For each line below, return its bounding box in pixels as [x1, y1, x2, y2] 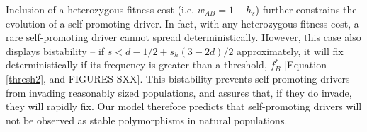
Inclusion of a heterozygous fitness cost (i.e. [6, 2, 195, 16]
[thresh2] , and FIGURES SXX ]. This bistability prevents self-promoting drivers [6, 71, 350, 85]
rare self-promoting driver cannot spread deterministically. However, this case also [6, 30, 361, 44]
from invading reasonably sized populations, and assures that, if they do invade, [6, 85, 352, 100]
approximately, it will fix [237, 43, 344, 58]
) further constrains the [255, 2, 357, 16]
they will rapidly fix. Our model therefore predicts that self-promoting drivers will [6, 99, 362, 114]
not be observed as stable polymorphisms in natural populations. [6, 112, 288, 127]
